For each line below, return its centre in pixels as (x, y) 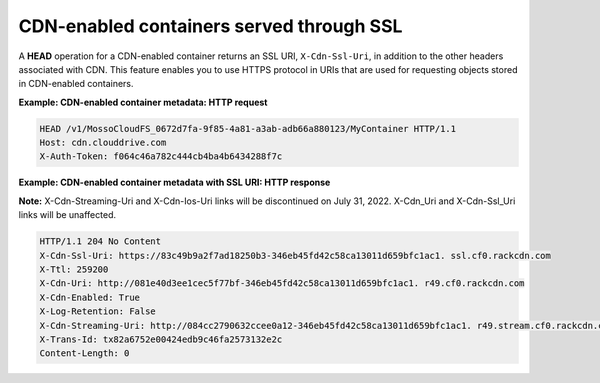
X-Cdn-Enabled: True (89, 297)
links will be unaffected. (67, 215)
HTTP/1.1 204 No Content (100, 241)
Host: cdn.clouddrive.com (103, 143)
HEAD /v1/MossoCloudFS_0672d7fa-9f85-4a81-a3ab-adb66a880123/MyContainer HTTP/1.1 (248, 128)
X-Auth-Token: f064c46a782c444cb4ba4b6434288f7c (161, 156)
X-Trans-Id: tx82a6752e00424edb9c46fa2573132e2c (161, 339)
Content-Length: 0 (84, 353)
